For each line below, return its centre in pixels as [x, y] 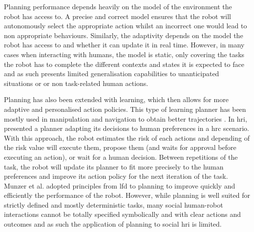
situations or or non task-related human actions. [76, 83]
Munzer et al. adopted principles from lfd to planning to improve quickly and [120, 185]
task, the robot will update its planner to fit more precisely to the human [114, 166]
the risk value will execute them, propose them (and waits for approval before [120, 147]
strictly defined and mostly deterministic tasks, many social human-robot [114, 204]
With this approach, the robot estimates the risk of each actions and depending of [127, 137]
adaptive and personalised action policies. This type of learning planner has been [125, 109]
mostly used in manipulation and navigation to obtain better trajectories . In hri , [126, 118]
